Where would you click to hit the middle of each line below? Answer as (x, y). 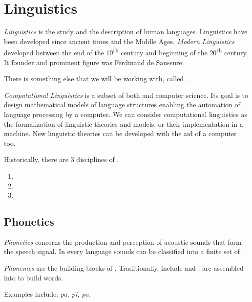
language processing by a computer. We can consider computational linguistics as (126, 114)
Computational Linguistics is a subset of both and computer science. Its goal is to (126, 95)
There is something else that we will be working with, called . (96, 79)
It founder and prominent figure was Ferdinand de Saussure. (94, 62)
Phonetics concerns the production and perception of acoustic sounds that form (123, 242)
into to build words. (33, 277)
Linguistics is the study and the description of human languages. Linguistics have (126, 32)
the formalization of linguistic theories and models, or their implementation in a (124, 124)
